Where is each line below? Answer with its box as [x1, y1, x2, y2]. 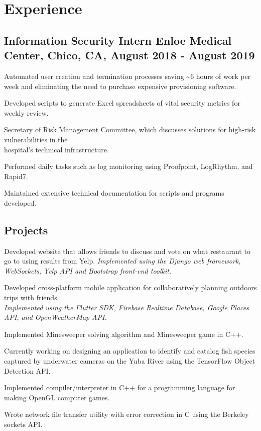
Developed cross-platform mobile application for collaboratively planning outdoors [4, 282, 257, 293]
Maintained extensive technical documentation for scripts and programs [4, 188, 224, 198]
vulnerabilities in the [4, 134, 68, 144]
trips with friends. [4, 292, 59, 303]
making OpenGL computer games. [4, 392, 110, 402]
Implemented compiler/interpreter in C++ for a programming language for [4, 382, 235, 393]
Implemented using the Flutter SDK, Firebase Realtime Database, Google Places [4, 302, 249, 312]
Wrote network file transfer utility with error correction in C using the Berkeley [4, 409, 249, 419]
